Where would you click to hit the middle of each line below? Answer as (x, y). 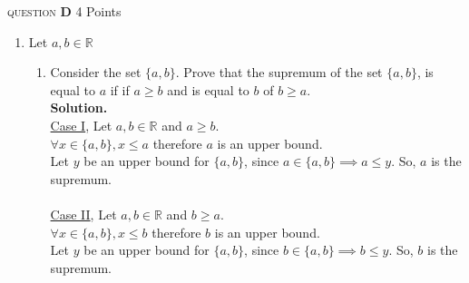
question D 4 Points (64, 11)
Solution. (79, 107)
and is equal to (208, 89)
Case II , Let (83, 214)
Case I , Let (81, 125)
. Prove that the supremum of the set (279, 72)
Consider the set (96, 72)
